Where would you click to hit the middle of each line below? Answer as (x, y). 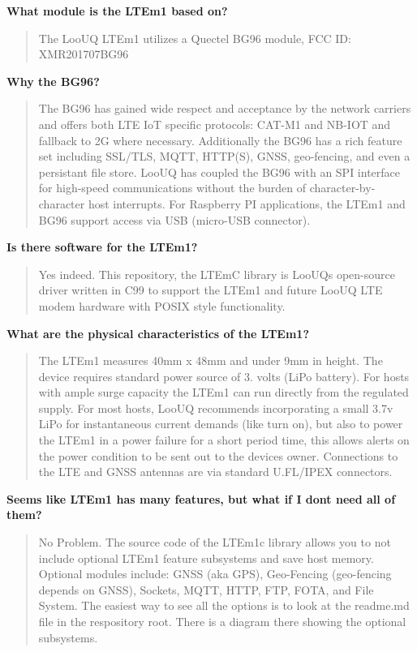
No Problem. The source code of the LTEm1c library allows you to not (215, 542)
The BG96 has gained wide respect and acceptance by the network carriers (225, 108)
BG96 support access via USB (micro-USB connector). (174, 219)
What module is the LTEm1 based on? (117, 11)
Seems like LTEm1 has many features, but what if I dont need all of (201, 498)
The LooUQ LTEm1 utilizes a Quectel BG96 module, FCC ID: (195, 38)
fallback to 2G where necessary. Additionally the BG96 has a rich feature (220, 140)
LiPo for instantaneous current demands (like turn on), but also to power (221, 424)
